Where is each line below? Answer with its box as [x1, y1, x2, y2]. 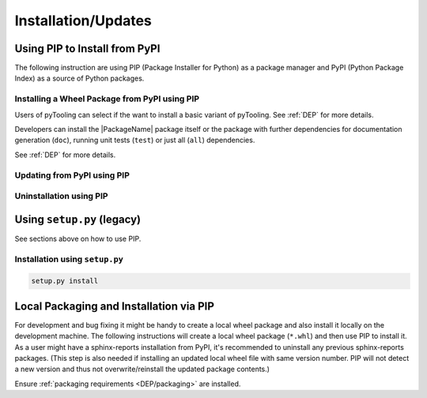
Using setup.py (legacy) [14, 212, 142, 226]
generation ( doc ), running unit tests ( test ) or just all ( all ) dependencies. [14, 135, 255, 145]
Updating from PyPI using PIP [14, 170, 130, 181]
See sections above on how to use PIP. [14, 234, 142, 243]
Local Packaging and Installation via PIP [14, 299, 215, 313]
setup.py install [31, 276, 99, 286]
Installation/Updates [14, 12, 152, 29]
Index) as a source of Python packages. [14, 73, 145, 83]
